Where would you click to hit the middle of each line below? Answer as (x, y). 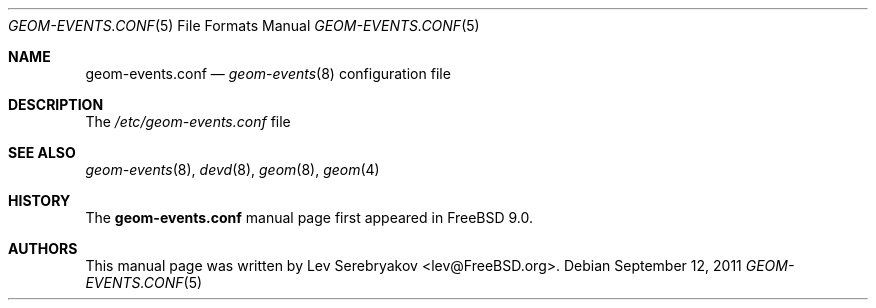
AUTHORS (43, 248)
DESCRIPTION (56, 104)
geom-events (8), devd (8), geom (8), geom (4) (232, 169)
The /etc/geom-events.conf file (188, 121)
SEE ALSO (42, 152)
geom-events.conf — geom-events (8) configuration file (268, 73)
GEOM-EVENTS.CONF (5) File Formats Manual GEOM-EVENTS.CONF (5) (244, 25)
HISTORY (39, 200)
